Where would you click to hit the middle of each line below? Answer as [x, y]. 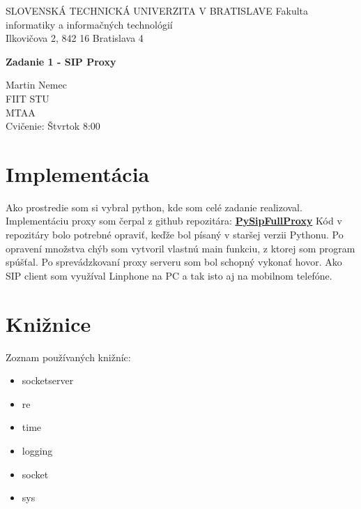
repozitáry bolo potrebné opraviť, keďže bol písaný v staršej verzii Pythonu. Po [175, 235]
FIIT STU [28, 98]
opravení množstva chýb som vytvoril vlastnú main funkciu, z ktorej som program [180, 248]
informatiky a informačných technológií [89, 24]
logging [37, 450]
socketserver [48, 380]
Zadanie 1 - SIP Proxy [61, 61]
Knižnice [48, 323]
